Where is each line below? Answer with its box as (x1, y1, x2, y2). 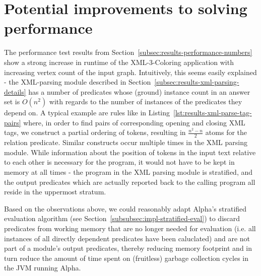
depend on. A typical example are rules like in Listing (4, 107, 170, 118)
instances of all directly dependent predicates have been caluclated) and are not (4, 233, 250, 243)
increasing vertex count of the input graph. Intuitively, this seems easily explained (4, 66, 257, 77)
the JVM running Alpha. (4, 262, 81, 273)
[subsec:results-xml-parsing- (154, 77, 239, 87)
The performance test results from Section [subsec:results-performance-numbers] (4, 47, 252, 57)
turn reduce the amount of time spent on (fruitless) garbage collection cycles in (4, 252, 249, 263)
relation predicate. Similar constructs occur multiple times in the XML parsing (4, 137, 247, 148)
